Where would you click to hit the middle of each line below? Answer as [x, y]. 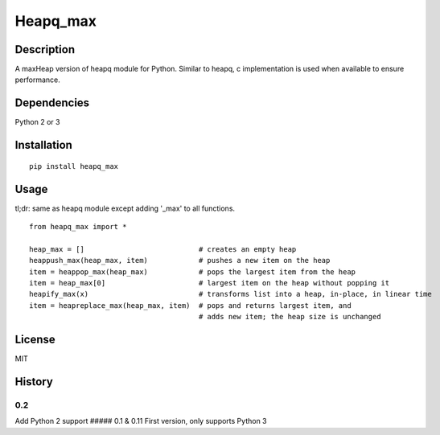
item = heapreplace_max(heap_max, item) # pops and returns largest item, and [190, 305]
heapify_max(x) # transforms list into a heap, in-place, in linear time [230, 294]
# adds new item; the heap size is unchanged [290, 317]
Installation [43, 145]
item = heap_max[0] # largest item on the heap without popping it [210, 283]
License [35, 339]
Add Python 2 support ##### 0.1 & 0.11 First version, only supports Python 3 [141, 421]
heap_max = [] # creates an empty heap [163, 249]
